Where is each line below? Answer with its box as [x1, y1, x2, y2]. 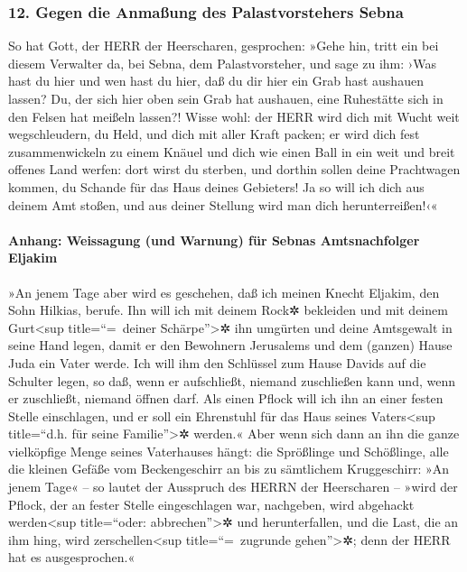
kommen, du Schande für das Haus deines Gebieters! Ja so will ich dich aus [8, 177, 425, 196]
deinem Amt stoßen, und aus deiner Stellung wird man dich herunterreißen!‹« [8, 195, 438, 214]
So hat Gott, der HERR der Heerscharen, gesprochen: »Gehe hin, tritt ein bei [8, 36, 439, 55]
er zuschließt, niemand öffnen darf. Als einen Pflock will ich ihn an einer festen [8, 389, 444, 408]
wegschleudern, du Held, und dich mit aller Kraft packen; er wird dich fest [8, 125, 420, 143]
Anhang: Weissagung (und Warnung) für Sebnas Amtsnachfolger [8, 230, 420, 249]
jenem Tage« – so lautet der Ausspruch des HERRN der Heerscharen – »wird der [8, 477, 458, 496]
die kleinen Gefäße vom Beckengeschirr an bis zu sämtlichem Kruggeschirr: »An [8, 459, 450, 478]
